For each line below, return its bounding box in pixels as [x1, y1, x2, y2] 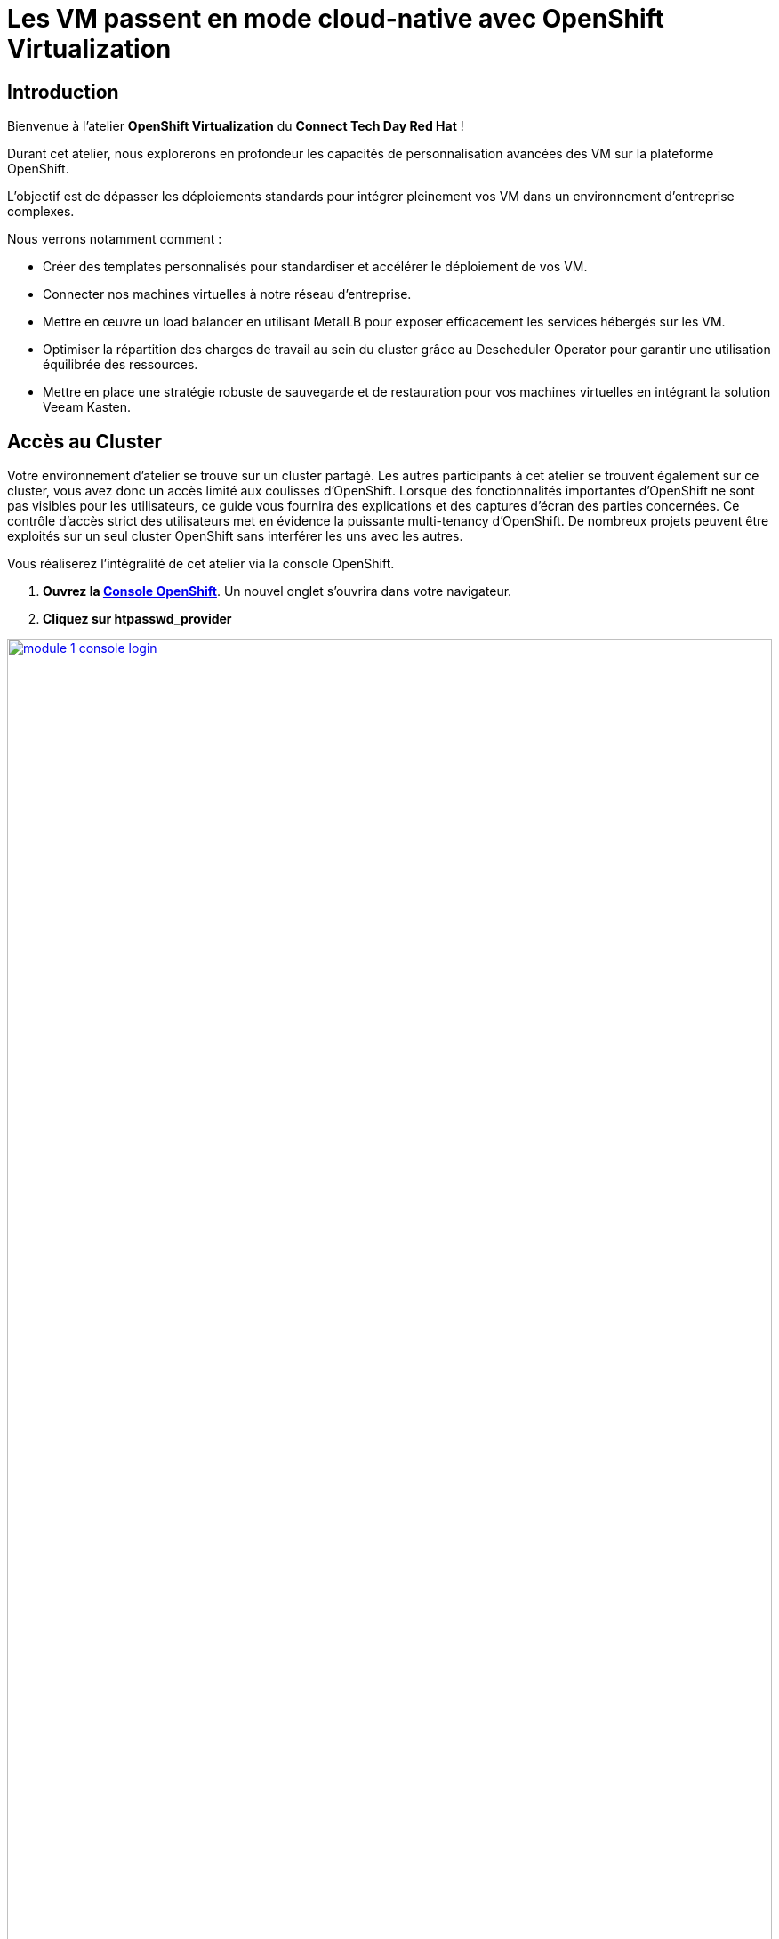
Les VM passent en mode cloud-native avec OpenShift [7, 4, 664, 34]
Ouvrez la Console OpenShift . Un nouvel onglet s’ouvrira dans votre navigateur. [43, 583, 512, 599]
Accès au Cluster [7, 430, 162, 453]
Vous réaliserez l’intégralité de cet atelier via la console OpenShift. [7, 556, 395, 572]
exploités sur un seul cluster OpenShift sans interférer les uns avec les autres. [7, 528, 463, 544]
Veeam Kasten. [43, 399, 132, 415]
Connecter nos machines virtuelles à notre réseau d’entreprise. [43, 286, 412, 302]
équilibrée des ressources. [43, 357, 198, 373]
